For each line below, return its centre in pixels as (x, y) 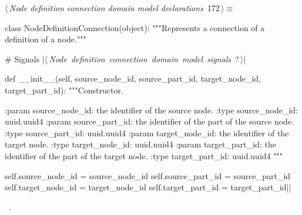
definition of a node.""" (46, 39)
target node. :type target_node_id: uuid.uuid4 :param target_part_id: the (140, 144)
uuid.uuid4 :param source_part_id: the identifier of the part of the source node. (150, 121)
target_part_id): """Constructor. (64, 90)
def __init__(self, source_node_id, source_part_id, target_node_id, (133, 78)
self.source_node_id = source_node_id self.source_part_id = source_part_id (148, 175)
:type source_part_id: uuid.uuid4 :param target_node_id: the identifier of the (147, 132)
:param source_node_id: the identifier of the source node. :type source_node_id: (152, 110)
